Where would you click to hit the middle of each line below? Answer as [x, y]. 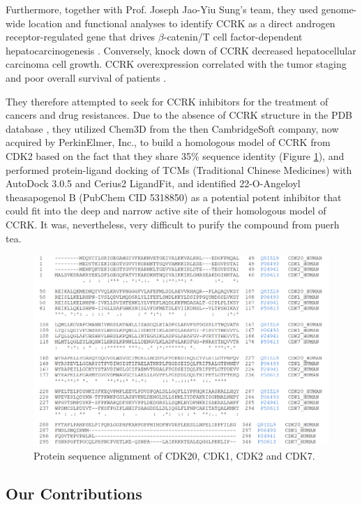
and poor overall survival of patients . [86, 77]
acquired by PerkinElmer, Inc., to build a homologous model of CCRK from [168, 142]
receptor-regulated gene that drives [81, 37]
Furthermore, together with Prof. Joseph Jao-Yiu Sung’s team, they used [162, 9]
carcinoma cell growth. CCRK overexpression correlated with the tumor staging [176, 64]
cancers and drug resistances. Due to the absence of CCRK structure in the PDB [179, 115]
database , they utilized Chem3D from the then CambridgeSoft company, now [172, 128]
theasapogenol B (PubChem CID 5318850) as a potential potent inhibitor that [174, 197]
